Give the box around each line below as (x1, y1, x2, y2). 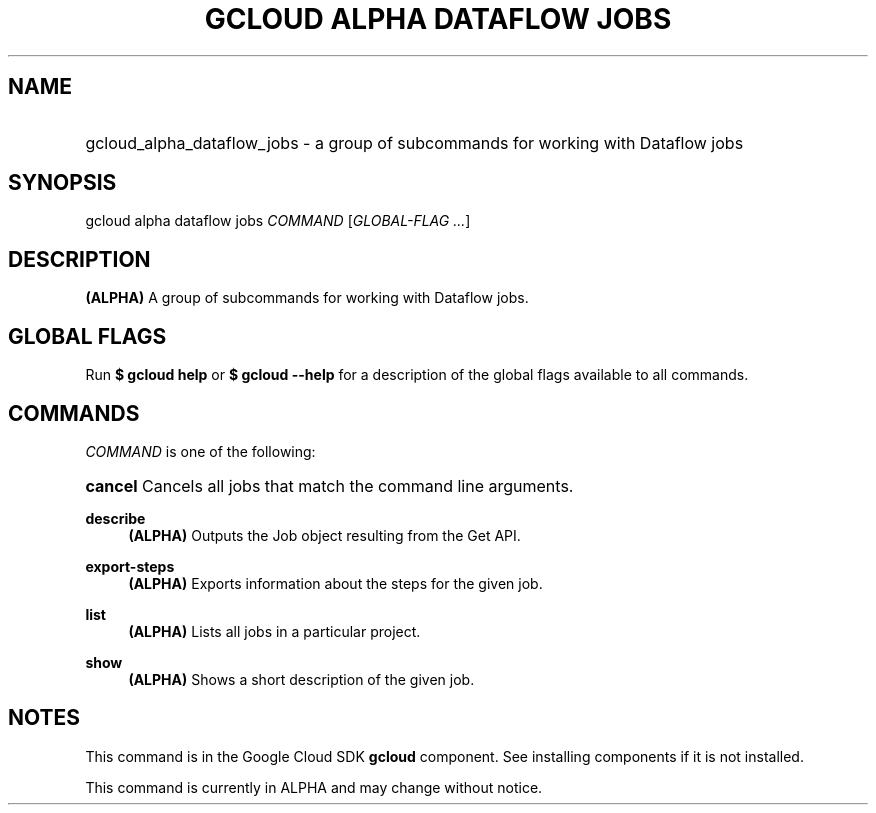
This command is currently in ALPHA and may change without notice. (85, 778, 543, 796)
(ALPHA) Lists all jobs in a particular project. (128, 622, 421, 640)
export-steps (85, 557, 175, 575)
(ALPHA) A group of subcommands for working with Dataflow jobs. (85, 289, 529, 307)
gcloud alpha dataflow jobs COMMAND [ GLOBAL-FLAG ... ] (85, 212, 471, 230)
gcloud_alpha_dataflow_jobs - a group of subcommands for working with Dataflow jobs (85, 132, 744, 153)
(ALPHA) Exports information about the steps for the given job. (128, 574, 543, 592)
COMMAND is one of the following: (85, 442, 316, 460)
